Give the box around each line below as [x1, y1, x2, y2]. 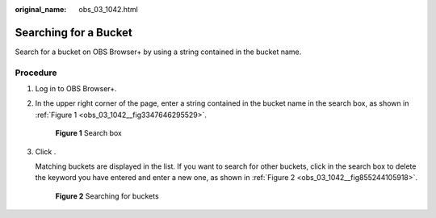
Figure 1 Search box [55, 128, 123, 138]
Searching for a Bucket [15, 25, 132, 40]
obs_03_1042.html [78, 5, 139, 14]
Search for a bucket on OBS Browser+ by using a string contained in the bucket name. [15, 47, 302, 57]
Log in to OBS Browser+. [35, 84, 117, 94]
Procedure [15, 67, 57, 78]
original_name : [15, 5, 67, 14]
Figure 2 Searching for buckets [55, 191, 159, 201]
